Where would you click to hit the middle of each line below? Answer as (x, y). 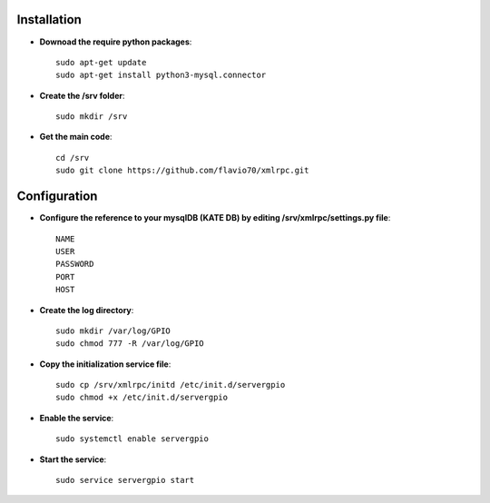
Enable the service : (77, 418)
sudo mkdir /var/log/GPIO (113, 330)
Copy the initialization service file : (105, 364)
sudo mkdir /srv (92, 117)
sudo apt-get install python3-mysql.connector (161, 75)
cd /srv (73, 158)
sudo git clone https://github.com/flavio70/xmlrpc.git (182, 171)
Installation (49, 20)
